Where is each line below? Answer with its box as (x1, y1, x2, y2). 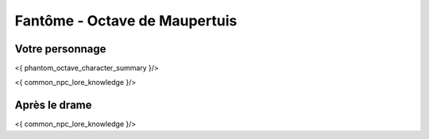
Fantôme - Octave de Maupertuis (14, 12, 238, 29)
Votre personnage (14, 42, 106, 56)
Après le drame (14, 98, 92, 112)
